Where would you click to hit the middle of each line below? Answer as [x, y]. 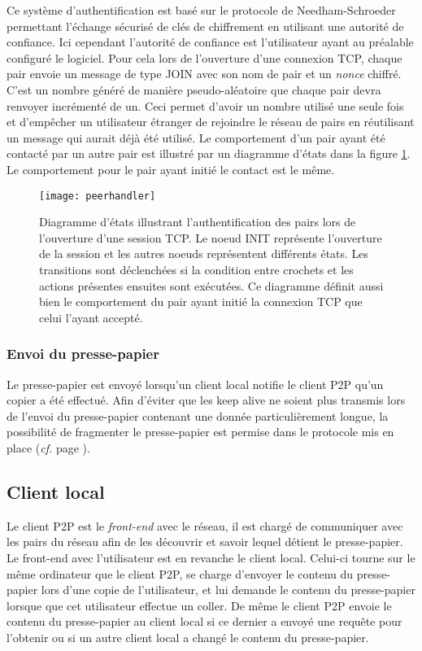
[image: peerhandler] [98, 196]
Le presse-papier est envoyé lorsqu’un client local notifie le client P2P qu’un [195, 384]
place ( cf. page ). [48, 447]
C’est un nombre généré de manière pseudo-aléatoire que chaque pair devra [194, 89]
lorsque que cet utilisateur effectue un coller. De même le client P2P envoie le [199, 605]
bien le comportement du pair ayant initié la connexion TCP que [201, 301]
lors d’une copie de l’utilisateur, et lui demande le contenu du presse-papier [228, 590]
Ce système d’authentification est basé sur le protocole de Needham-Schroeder [201, 10]
